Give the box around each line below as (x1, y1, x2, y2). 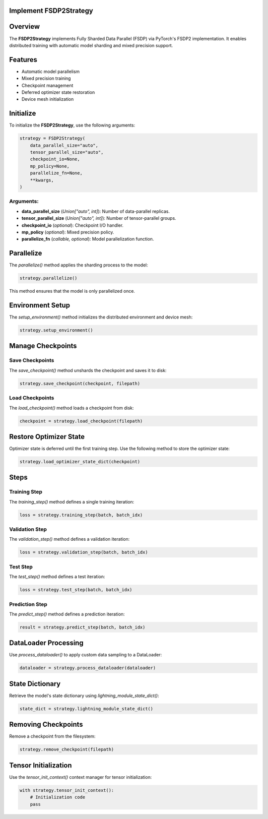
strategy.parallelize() (19, 275, 78, 281)
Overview (9, 22, 40, 31)
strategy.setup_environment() (19, 327, 93, 333)
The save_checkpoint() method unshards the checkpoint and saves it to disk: (9, 367, 167, 373)
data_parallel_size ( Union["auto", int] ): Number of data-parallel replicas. (21, 208, 170, 214)
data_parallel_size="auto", (30, 142, 99, 148)
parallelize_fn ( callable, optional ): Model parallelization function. (21, 236, 154, 242)
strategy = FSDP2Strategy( (19, 135, 85, 141)
